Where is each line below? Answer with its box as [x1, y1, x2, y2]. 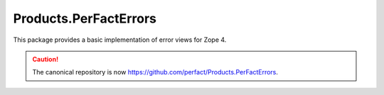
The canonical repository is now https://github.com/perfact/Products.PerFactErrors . [32, 68, 279, 77]
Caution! [32, 55, 59, 63]
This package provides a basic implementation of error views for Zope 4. [13, 35, 227, 44]
